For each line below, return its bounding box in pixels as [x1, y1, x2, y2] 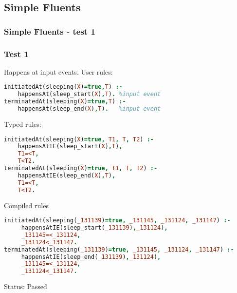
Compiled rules [4, 200, 49, 210]
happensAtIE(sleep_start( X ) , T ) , [18, 143, 123, 150]
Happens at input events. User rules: [4, 66, 113, 77]
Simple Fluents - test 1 [4, 25, 95, 37]
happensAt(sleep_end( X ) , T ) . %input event [18, 105, 161, 113]
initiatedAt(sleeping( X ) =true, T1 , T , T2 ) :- [4, 136, 154, 143]
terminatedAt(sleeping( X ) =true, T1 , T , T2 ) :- [4, 165, 158, 172]
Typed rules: [4, 118, 41, 129]
